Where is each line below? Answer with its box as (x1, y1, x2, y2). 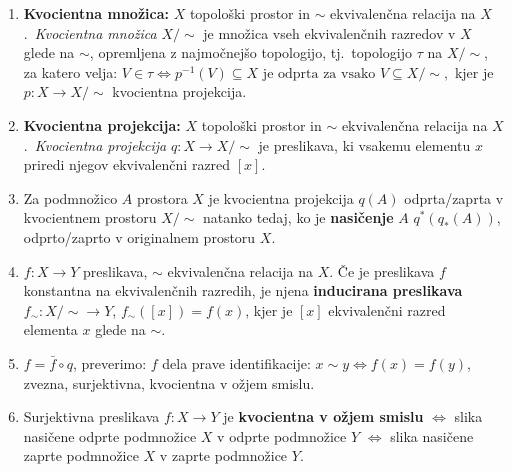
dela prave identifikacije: (162, 352, 311, 373)
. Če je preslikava (329, 260, 435, 281)
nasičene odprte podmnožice (23, 425, 197, 446)
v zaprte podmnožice (159, 445, 288, 466)
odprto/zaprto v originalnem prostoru (23, 226, 256, 247)
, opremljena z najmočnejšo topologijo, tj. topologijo (89, 42, 413, 63)
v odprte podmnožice (217, 425, 347, 446)
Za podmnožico (23, 187, 118, 208)
